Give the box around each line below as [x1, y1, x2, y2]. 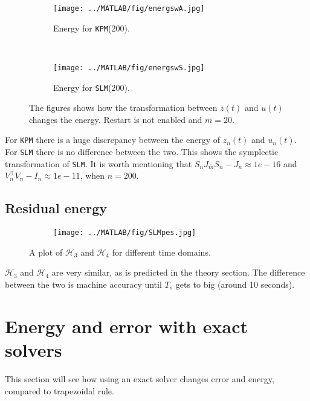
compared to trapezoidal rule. [5, 384, 114, 397]
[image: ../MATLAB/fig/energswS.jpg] [53, 63, 205, 72]
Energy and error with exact [5, 313, 248, 338]
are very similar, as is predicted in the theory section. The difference [51, 266, 305, 279]
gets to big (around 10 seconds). [175, 278, 295, 291]
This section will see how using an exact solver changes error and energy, [5, 372, 274, 385]
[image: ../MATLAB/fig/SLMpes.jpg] [53, 228, 196, 237]
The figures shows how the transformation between [29, 101, 218, 114]
